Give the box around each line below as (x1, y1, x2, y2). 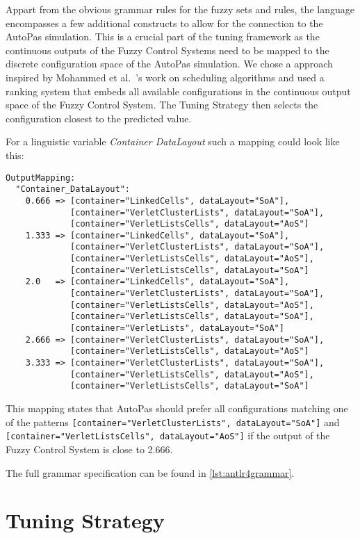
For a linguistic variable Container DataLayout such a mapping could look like (6, 134, 340, 149)
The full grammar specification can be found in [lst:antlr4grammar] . (6, 465, 295, 480)
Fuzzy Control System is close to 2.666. (6, 441, 173, 456)
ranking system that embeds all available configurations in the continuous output (6, 83, 351, 98)
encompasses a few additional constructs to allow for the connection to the (6, 15, 323, 30)
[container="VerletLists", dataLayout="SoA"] (70, 323, 284, 334)
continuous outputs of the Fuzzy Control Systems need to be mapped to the (6, 42, 329, 57)
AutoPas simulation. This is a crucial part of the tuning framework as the (6, 29, 320, 44)
